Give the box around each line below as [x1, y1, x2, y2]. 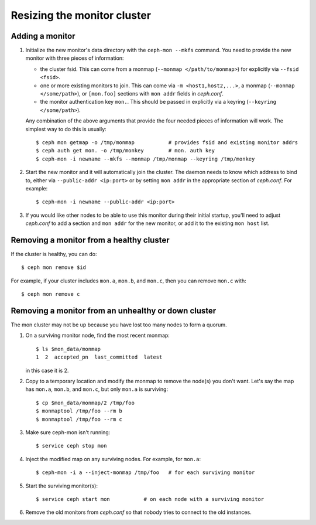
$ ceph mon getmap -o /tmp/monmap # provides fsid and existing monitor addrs [36, 139, 298, 146]
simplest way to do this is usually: [25, 125, 107, 132]
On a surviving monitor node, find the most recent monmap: [25, 332, 170, 339]
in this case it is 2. [25, 367, 69, 374]
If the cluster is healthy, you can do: [11, 251, 97, 257]
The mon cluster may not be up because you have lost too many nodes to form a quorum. [11, 321, 227, 328]
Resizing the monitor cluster [11, 9, 152, 22]
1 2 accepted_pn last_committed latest [36, 354, 163, 360]
